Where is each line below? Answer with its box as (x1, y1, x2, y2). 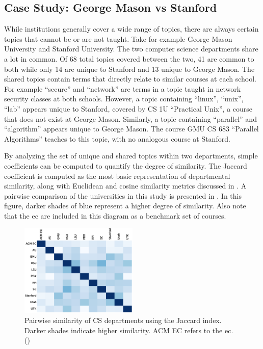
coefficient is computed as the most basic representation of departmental (4, 170, 230, 181)
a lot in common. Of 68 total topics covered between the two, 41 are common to (4, 53, 254, 64)
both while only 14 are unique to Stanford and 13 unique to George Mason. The (4, 63, 255, 74)
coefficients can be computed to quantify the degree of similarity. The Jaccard (4, 160, 247, 171)
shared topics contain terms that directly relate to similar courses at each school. (4, 73, 256, 84)
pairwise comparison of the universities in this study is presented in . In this (4, 190, 242, 201)
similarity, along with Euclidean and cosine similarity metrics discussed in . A (4, 180, 247, 191)
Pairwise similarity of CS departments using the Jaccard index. (24, 314, 222, 325)
